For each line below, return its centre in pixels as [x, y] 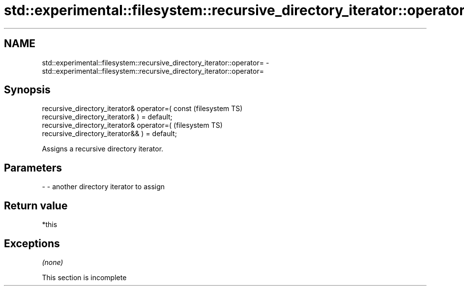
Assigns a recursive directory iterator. [103, 149]
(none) [53, 262]
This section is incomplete [84, 277]
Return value [36, 205]
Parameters [33, 168]
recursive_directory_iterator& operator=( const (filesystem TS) [142, 109]
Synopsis [27, 90]
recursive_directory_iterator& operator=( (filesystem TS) [132, 125]
